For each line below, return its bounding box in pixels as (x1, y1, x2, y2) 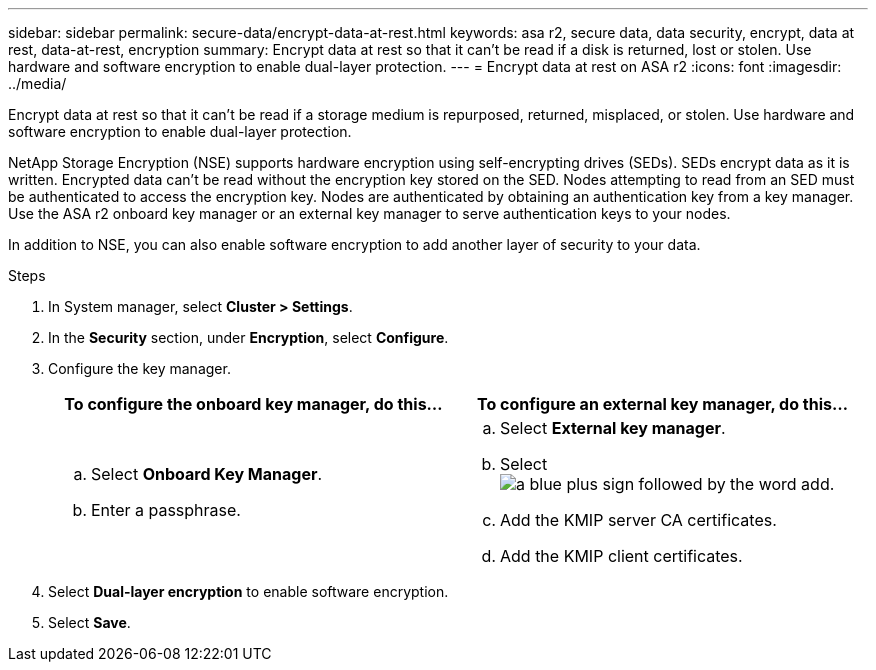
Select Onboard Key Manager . (91, 464, 323, 484)
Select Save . (48, 614, 131, 631)
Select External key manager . (500, 418, 726, 438)
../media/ (8, 75, 67, 92)
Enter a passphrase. (91, 500, 241, 520)
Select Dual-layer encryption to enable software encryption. (48, 583, 449, 600)
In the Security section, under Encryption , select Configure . (48, 329, 449, 346)
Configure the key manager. (48, 360, 231, 377)
